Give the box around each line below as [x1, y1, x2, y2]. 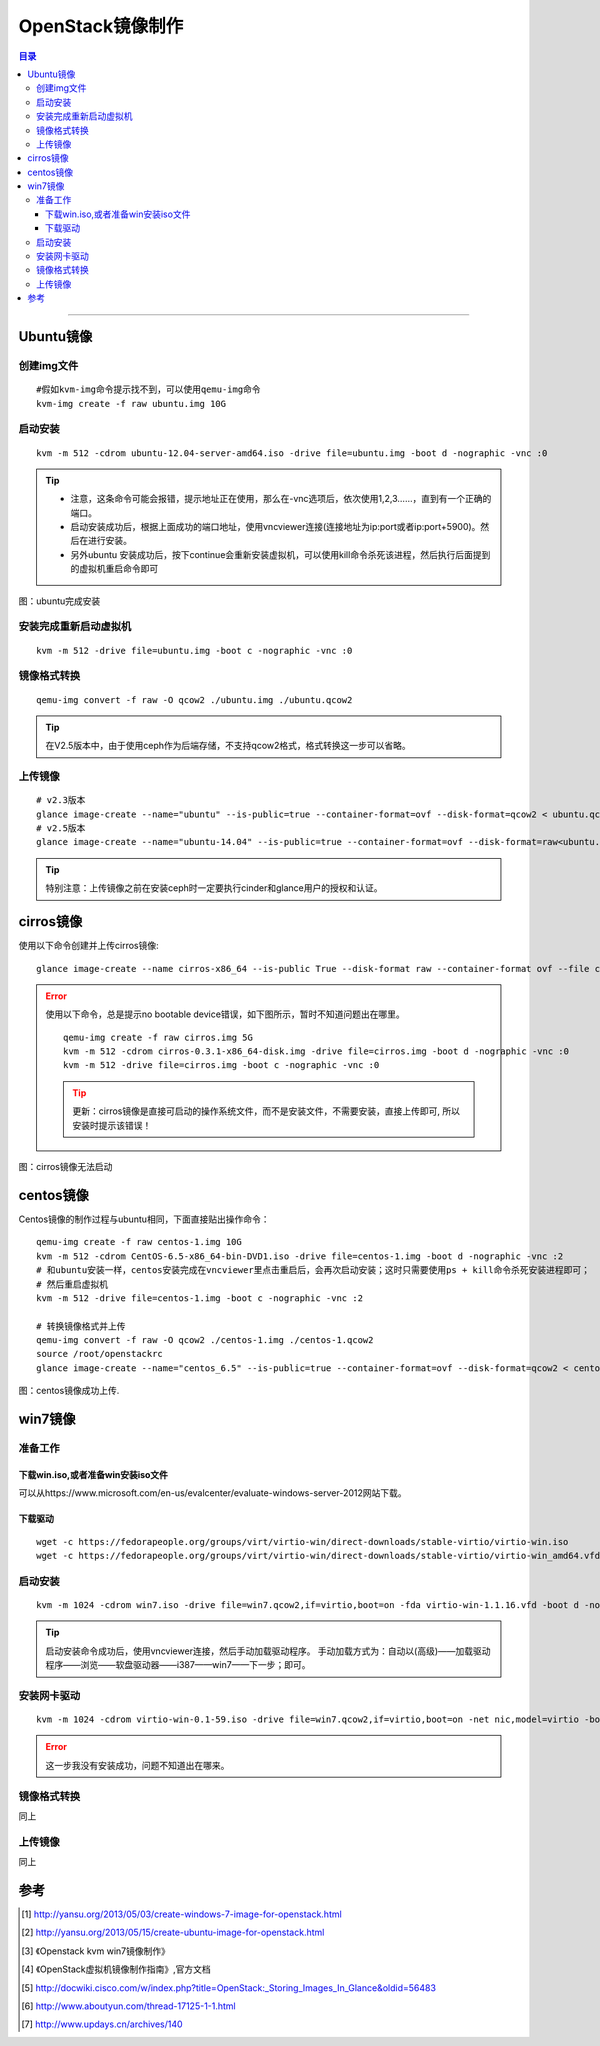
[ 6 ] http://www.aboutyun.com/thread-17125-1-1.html [21, 2000, 236, 2012]
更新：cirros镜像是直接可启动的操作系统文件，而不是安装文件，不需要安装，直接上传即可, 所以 [72, 1105, 460, 1117]
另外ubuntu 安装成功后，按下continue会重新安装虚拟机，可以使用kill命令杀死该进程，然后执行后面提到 [70, 548, 491, 560]
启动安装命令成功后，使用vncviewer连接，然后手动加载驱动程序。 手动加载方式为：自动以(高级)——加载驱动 [45, 1645, 491, 1657]
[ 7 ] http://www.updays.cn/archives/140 [21, 2018, 184, 2030]
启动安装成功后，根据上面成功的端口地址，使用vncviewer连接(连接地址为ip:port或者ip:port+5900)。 [70, 521, 481, 533]
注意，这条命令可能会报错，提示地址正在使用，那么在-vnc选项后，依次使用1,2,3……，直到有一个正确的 [70, 493, 492, 505]
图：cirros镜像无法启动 [18, 1161, 113, 1173]
